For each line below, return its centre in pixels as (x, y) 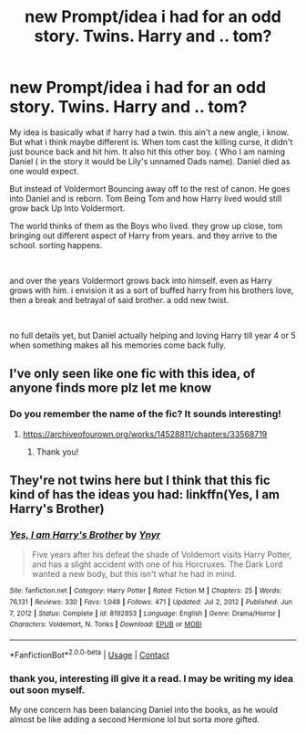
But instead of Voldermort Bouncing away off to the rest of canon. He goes (150, 188)
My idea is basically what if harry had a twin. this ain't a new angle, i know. (149, 132)
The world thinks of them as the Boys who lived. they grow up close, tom (146, 225)
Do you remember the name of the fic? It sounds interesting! (146, 414)
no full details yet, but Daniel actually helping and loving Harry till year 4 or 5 (153, 335)
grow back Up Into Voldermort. (67, 208)
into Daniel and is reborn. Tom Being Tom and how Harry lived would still (146, 198)
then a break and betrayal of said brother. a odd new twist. (119, 299)
